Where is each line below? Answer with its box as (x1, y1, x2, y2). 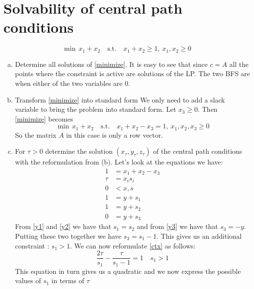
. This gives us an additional (157, 231, 242, 241)
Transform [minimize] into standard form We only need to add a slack (15, 94, 225, 104)
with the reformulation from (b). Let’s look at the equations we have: (15, 157, 223, 167)
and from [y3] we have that (137, 221, 218, 231)
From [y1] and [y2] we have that (15, 221, 112, 231)
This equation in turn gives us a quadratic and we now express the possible (15, 266, 241, 276)
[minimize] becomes (15, 113, 73, 124)
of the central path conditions (153, 146, 242, 156)
